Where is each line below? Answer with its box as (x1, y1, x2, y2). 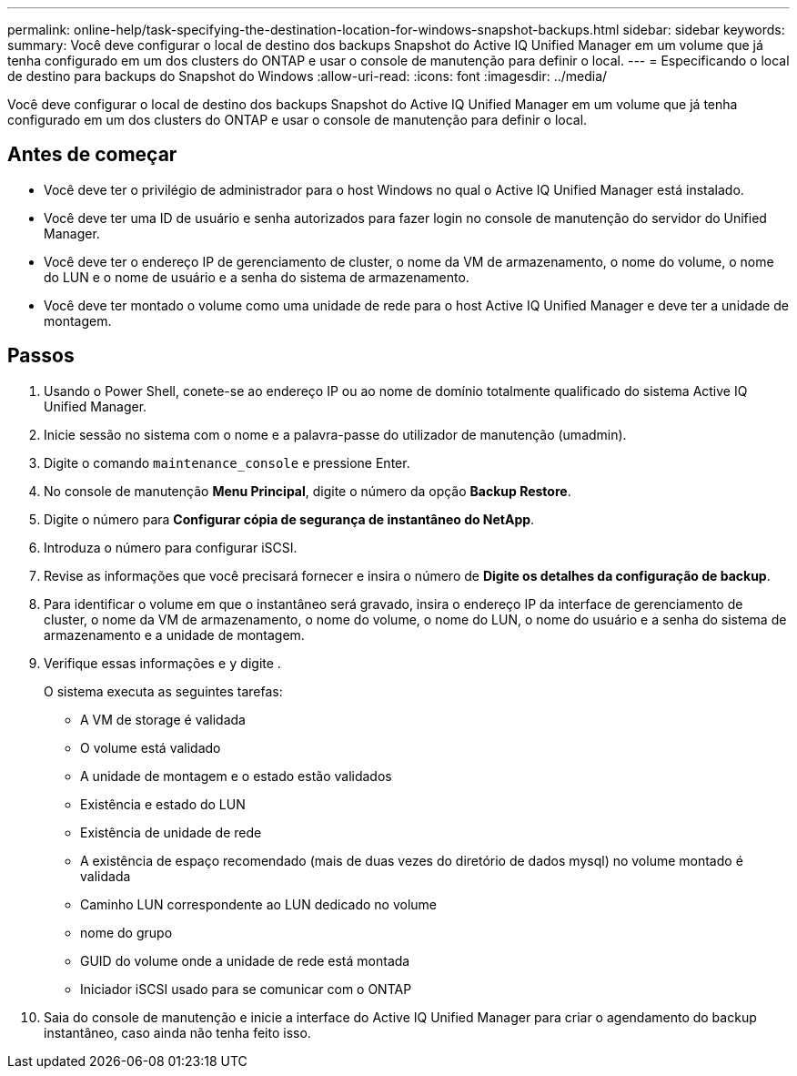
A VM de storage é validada (80, 711, 246, 727)
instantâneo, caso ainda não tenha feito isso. (44, 1024, 311, 1040)
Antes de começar (7, 143, 177, 167)
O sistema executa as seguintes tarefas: (44, 683, 283, 699)
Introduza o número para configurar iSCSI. (44, 539, 298, 555)
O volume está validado (80, 739, 221, 756)
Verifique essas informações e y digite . (44, 655, 281, 671)
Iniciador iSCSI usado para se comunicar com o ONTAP (80, 980, 412, 997)
